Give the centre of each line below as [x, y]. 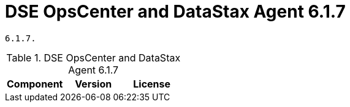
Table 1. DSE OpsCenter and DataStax [93, 57]
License [152, 84]
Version [93, 84]
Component [35, 84]
